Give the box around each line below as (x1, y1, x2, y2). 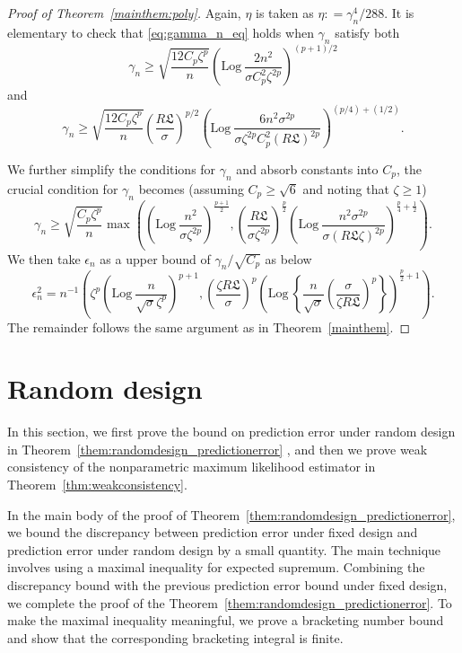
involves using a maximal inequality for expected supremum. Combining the (7, 558, 425, 577)
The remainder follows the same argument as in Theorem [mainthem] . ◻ (7, 317, 411, 336)
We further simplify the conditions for (7, 159, 216, 178)
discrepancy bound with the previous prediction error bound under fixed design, (7, 576, 448, 595)
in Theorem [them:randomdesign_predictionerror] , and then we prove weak (7, 439, 428, 458)
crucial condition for (7, 179, 118, 198)
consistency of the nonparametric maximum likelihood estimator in (7, 457, 376, 476)
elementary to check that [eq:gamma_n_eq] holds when (7, 22, 314, 41)
